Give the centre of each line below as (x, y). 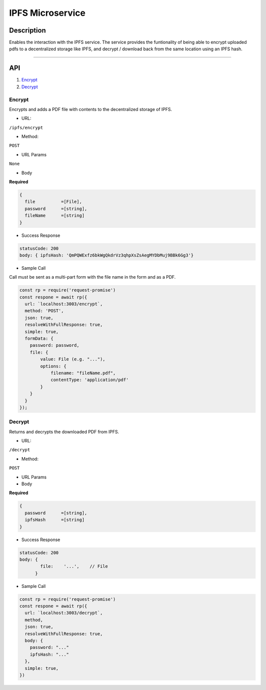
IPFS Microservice (47, 13)
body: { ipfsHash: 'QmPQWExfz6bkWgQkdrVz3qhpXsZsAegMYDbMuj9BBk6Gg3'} (107, 255)
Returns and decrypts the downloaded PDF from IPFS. (64, 432)
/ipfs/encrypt (26, 127)
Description (28, 30)
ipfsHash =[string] (55, 520)
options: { (53, 366)
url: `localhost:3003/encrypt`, (64, 304)
